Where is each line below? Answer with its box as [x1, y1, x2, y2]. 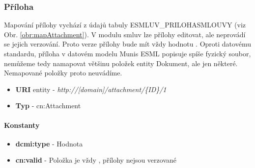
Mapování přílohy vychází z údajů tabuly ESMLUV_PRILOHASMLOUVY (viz [4, 20, 246, 30]
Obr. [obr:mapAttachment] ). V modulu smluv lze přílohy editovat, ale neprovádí [4, 29, 246, 39]
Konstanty [4, 120, 40, 130]
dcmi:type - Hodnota [15, 138, 83, 148]
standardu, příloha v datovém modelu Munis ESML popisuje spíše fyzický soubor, [4, 48, 251, 58]
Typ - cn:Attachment [15, 100, 81, 111]
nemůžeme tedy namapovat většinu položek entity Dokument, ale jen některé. [4, 58, 238, 68]
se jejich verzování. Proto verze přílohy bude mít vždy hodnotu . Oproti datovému [4, 39, 251, 49]
